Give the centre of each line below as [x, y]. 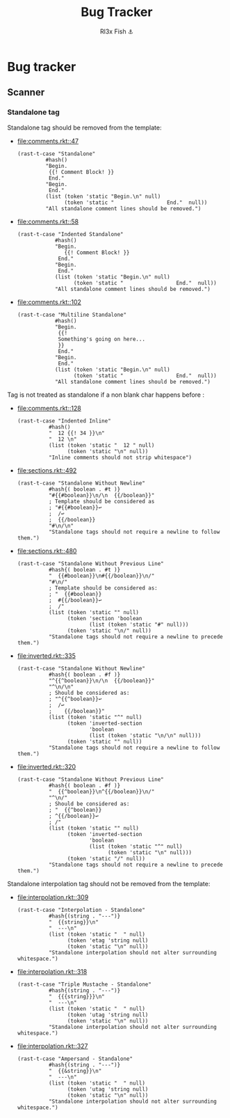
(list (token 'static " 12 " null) [101, 445]
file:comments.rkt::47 [48, 141]
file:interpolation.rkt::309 [53, 897]
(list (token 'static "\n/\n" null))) [145, 735]
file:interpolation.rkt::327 [52, 1046]
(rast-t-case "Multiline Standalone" [72, 315]
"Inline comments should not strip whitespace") [120, 457]
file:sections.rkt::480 [47, 551]
